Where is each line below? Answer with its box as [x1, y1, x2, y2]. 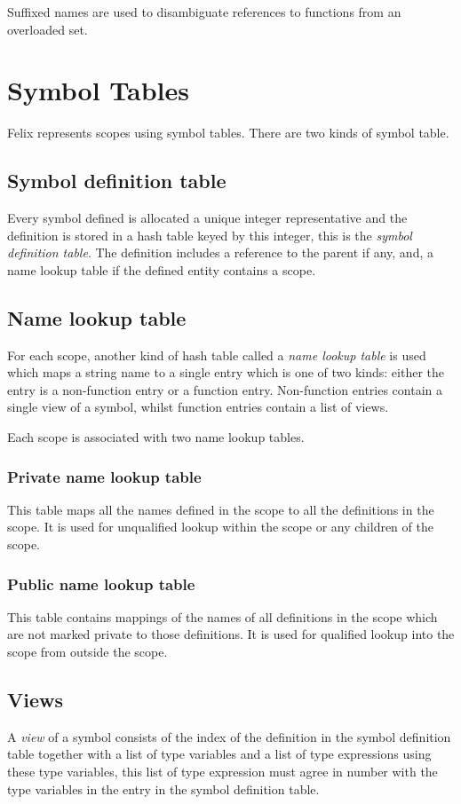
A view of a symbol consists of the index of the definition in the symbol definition [7, 727, 451, 745]
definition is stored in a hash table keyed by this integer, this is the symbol [7, 225, 412, 244]
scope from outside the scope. [7, 642, 168, 661]
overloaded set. [7, 20, 88, 38]
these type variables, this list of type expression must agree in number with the [7, 762, 438, 781]
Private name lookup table [7, 465, 202, 487]
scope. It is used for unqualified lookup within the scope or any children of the [7, 517, 433, 536]
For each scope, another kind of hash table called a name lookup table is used [7, 345, 426, 364]
